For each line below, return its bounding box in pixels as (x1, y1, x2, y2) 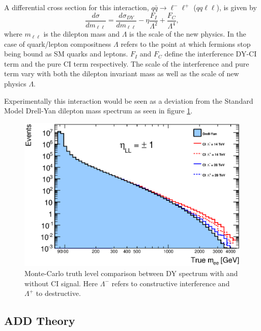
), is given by (216, 2, 257, 12)
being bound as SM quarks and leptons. (4, 48, 128, 59)
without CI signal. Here (24, 278, 98, 288)
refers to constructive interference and (111, 278, 230, 288)
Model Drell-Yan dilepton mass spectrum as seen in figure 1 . (4, 105, 193, 116)
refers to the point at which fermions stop (121, 38, 251, 49)
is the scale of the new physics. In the (129, 28, 246, 39)
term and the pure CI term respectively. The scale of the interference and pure (4, 58, 249, 69)
